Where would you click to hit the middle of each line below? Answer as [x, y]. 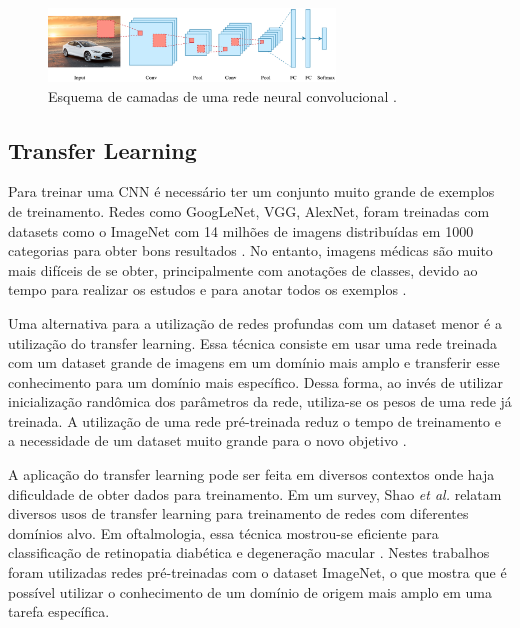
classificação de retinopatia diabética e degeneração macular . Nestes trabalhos [249, 552]
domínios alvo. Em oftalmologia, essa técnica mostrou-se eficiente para [223, 532]
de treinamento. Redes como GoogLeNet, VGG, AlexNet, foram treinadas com [249, 210]
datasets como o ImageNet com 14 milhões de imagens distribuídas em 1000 [241, 230]
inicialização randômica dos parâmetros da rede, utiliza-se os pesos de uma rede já [260, 401]
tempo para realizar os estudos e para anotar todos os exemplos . [207, 289]
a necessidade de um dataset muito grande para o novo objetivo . [207, 440]
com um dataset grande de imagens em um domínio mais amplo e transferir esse [254, 362]
